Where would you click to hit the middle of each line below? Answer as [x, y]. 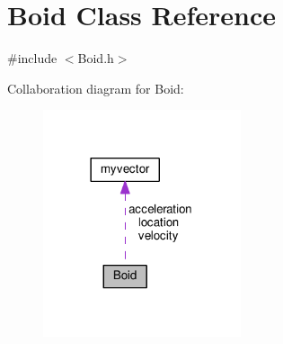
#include [32, 58]
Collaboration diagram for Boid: [96, 88]
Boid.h [96, 58]
